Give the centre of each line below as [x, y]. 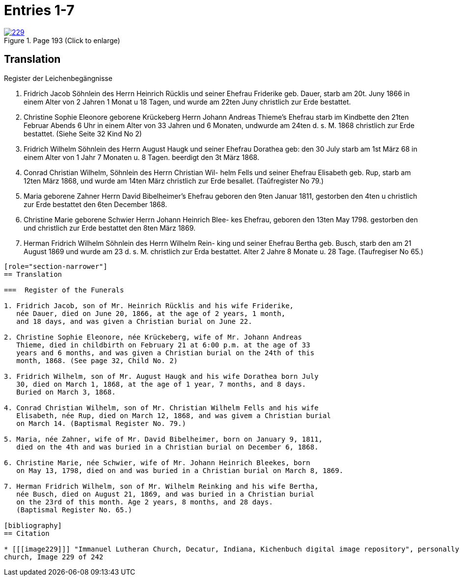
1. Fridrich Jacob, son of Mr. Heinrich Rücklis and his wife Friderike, [149, 305]
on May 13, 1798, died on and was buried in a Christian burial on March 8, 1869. [180, 470]
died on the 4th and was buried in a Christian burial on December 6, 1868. [167, 447]
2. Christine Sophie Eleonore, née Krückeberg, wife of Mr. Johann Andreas [153, 337]
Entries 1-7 [39, 10]
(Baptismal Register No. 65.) [74, 510]
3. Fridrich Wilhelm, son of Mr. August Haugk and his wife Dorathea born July [161, 376]
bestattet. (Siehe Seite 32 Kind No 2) [83, 133]
